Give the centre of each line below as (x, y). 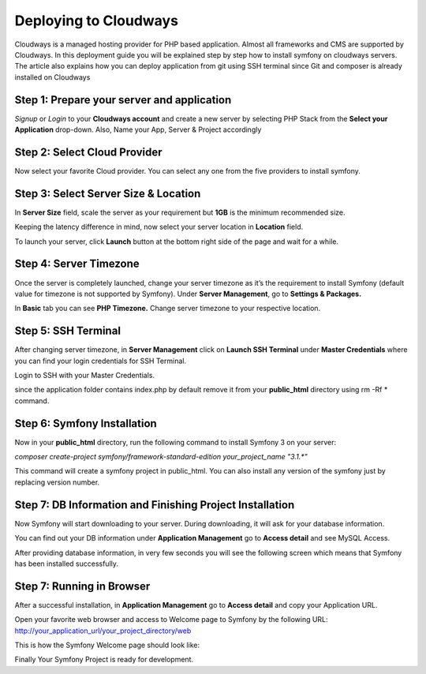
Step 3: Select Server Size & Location (108, 193)
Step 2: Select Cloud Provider (88, 152)
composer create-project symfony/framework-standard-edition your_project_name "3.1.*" (161, 457)
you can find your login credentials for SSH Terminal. (101, 361)
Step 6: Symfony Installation (86, 423)
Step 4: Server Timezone (77, 264)
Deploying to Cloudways (97, 21)
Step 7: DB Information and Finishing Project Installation (155, 505)
